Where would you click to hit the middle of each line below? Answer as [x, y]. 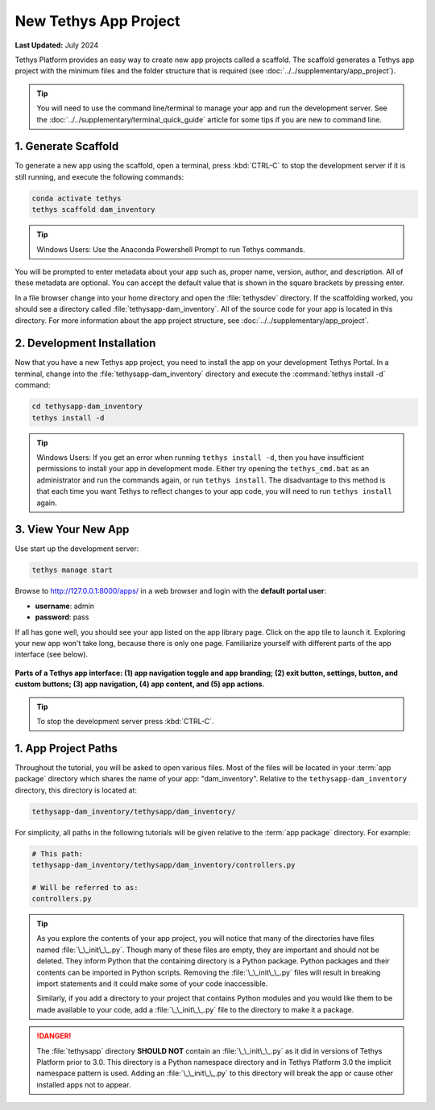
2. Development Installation [85, 344]
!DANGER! [54, 1036]
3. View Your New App [72, 530]
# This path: [58, 853]
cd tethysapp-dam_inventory [87, 406]
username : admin [65, 606]
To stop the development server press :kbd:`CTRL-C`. [125, 721]
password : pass [62, 617]
